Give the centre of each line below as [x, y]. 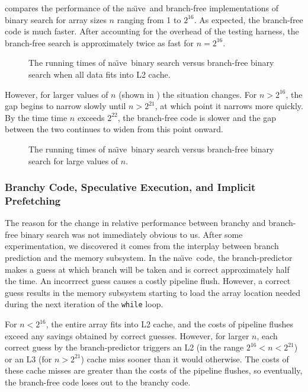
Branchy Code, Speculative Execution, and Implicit [130, 187]
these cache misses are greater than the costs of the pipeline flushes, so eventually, [154, 370]
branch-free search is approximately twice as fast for [99, 42]
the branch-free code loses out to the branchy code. [98, 382]
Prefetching [33, 200]
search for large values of [73, 160]
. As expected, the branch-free [248, 19]
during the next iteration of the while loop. [84, 304]
